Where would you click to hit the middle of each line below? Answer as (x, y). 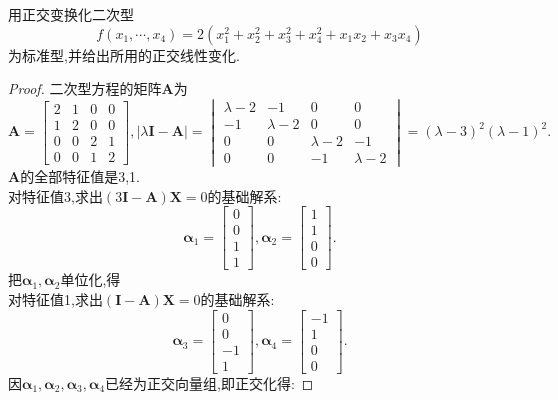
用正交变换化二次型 (71, 14)
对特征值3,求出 (55, 195)
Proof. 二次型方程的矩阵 (85, 88)
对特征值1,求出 (55, 298)
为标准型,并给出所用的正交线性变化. (124, 54)
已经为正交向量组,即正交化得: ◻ (209, 382)
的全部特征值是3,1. (80, 176)
